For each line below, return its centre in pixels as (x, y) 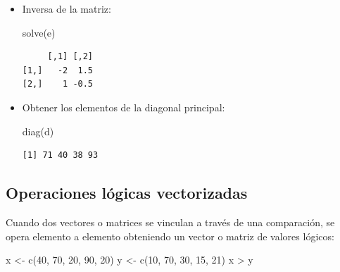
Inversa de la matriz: (67, 8)
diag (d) (38, 131)
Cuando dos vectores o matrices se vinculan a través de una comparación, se (170, 222)
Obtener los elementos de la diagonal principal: (124, 107)
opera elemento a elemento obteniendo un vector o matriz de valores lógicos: (170, 236)
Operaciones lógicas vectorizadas (127, 193)
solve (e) (39, 32)
